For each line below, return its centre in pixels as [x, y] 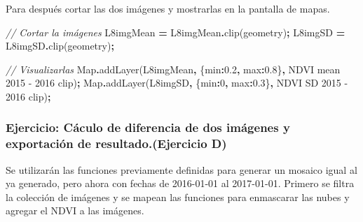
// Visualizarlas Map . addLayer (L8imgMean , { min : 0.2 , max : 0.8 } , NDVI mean [173, 69]
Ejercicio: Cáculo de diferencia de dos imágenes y [148, 127]
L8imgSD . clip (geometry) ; [60, 46]
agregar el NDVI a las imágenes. [75, 210]
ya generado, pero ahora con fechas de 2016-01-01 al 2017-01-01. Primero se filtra [180, 183]
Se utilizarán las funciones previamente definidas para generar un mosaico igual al [181, 169]
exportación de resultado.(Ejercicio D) [116, 143]
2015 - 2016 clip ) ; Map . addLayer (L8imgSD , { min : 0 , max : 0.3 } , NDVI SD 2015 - [177, 83]
